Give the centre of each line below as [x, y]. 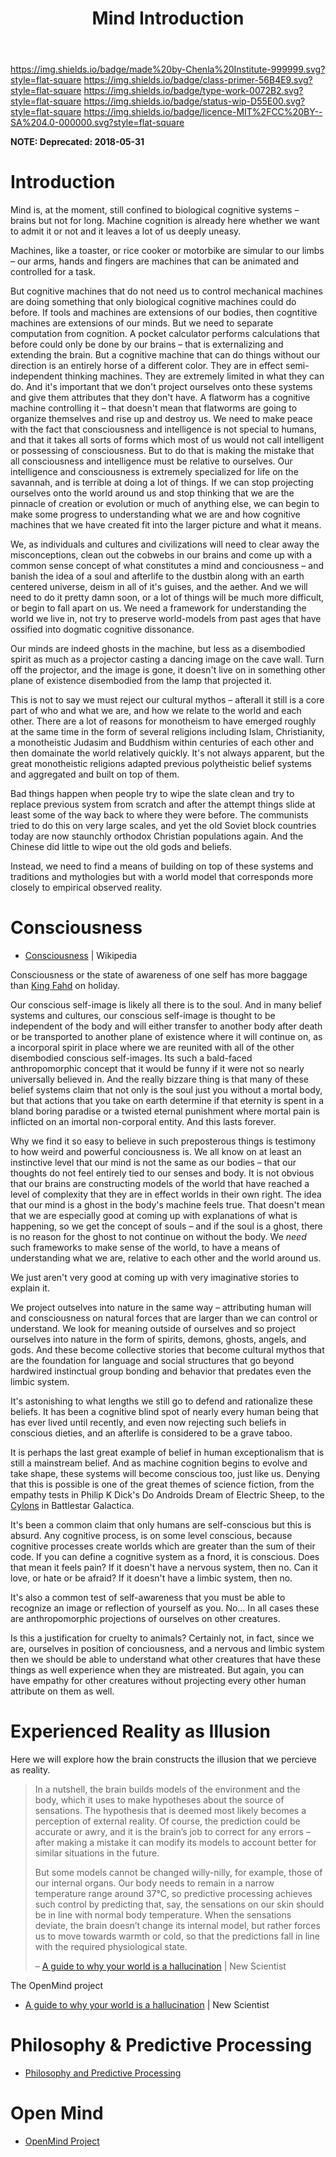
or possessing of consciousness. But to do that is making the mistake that [162, 451]
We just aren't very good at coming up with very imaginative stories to [155, 1278]
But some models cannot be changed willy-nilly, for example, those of [178, 1872]
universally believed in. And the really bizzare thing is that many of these [159, 1079]
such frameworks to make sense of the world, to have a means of [145, 1248]
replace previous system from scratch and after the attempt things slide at [163, 804]
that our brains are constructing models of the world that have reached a [160, 1184]
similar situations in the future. [97, 1853]
